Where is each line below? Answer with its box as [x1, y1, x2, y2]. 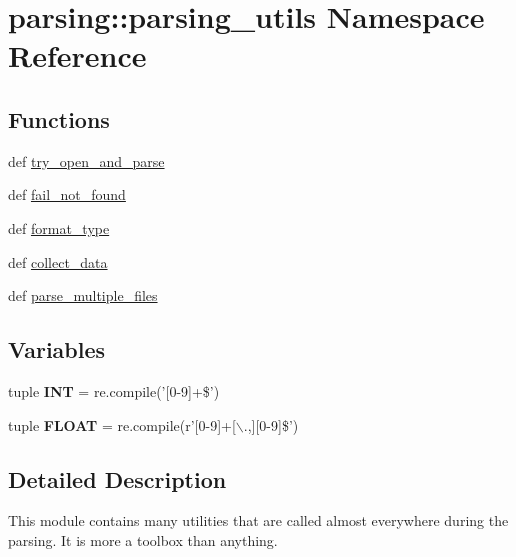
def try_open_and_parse [8, 150, 165, 171]
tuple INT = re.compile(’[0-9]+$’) [8, 380, 220, 401]
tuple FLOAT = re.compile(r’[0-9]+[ [8, 414, 236, 435]
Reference [8, 35, 147, 76]
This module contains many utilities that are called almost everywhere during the [8, 510, 509, 531]
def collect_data [8, 251, 108, 272]
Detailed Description [8, 463, 227, 494]
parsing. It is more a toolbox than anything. [8, 529, 278, 550]
